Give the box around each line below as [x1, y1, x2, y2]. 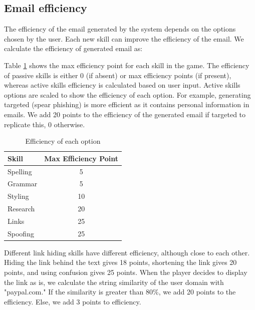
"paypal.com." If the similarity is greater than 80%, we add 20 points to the [4, 286, 236, 297]
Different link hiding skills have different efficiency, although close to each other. [4, 247, 250, 257]
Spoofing [8, 228, 34, 238]
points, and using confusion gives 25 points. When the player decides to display [4, 267, 247, 277]
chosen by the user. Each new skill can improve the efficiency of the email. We [4, 33, 244, 44]
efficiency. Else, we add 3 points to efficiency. [4, 296, 141, 306]
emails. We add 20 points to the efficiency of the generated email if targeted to [4, 109, 246, 119]
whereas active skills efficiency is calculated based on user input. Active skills [4, 80, 240, 90]
